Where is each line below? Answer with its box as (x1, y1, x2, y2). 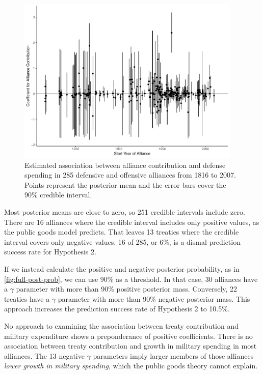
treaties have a (4, 293, 50, 304)
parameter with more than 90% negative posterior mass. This (58, 293, 250, 304)
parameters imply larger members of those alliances (93, 350, 254, 361)
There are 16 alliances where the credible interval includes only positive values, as (4, 216, 259, 227)
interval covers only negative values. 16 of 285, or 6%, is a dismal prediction (4, 236, 241, 247)
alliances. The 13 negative (4, 350, 85, 361)
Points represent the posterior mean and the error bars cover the (24, 179, 226, 190)
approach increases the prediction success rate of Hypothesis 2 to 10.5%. (4, 303, 230, 314)
